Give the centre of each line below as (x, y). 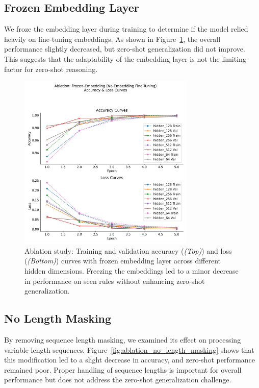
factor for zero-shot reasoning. (51, 69)
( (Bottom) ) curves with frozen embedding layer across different (123, 261)
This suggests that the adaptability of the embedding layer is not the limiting (125, 58)
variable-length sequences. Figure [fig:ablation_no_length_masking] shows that (129, 349)
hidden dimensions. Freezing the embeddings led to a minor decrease (132, 270)
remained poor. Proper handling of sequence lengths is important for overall (123, 369)
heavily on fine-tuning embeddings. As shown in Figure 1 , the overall (112, 39)
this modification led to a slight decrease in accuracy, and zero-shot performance (130, 360)
